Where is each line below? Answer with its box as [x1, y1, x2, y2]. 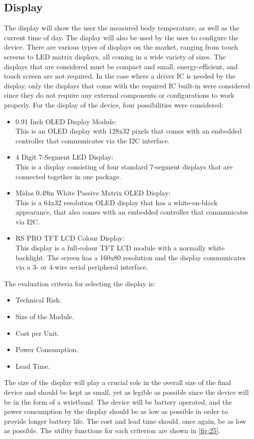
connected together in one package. [15, 171, 121, 181]
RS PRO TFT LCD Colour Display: [15, 233, 125, 243]
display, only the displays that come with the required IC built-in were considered [4, 80, 250, 90]
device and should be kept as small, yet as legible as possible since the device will [4, 387, 249, 397]
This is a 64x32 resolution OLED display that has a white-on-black [15, 197, 218, 207]
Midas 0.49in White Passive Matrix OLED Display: [15, 188, 170, 198]
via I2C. [15, 216, 40, 226]
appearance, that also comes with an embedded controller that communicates [15, 207, 249, 217]
